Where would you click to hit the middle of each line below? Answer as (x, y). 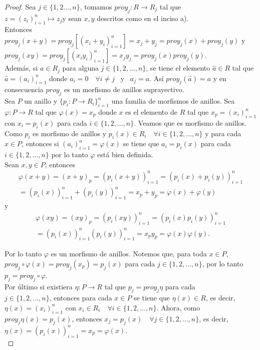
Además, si (21, 68)
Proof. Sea (20, 7)
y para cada (223, 133)
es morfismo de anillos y (70, 133)
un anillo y (41, 101)
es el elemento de (151, 112)
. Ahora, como (178, 307)
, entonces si (40, 143)
